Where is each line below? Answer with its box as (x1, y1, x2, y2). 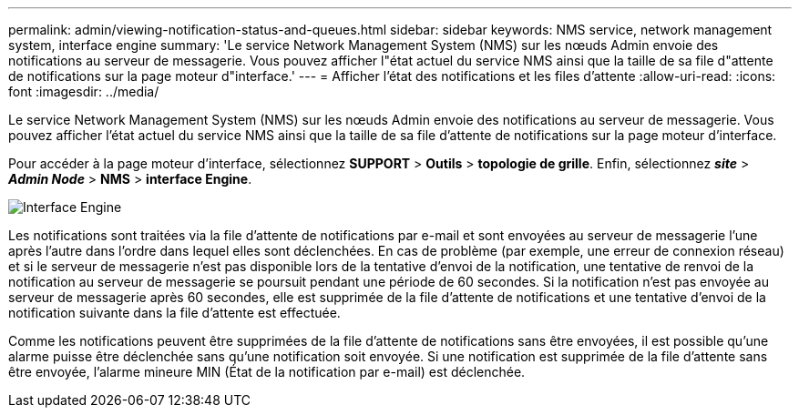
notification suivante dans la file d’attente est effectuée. (8, 305, 341, 320)
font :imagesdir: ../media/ (8, 84, 159, 99)
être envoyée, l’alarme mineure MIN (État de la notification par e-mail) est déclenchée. (8, 364, 526, 380)
